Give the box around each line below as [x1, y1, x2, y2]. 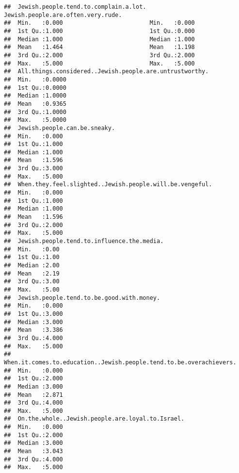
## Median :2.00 [4, 262, 60, 269]
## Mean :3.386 [4, 326, 63, 334]
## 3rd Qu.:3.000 [4, 165, 63, 172]
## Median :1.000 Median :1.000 [4, 35, 195, 43]
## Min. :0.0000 [4, 76, 66, 83]
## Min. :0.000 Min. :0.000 [4, 19, 195, 27]
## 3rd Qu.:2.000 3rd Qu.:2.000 [4, 51, 195, 59]
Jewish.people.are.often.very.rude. [4, 11, 122, 18]
